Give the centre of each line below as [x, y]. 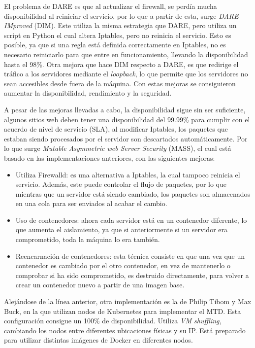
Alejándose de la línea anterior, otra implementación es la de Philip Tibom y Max [128, 301]
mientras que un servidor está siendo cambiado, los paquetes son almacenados [133, 193]
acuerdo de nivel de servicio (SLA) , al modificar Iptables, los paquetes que [116, 129]
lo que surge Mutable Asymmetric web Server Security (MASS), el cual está [118, 148]
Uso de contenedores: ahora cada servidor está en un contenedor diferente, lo [131, 220]
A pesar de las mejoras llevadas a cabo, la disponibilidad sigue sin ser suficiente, [125, 109]
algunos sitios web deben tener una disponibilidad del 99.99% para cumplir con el [127, 119]
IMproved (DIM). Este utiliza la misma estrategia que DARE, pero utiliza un [120, 25]
